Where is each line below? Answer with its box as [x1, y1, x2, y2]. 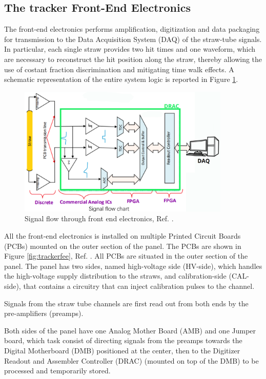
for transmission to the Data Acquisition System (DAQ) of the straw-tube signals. [4, 33, 262, 44]
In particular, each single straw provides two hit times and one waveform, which [4, 44, 256, 54]
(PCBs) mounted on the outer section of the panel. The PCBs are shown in [4, 240, 241, 251]
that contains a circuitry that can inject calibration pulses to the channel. [23, 280, 255, 291]
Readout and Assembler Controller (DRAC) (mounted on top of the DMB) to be [4, 355, 259, 366]
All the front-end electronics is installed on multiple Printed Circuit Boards [4, 230, 241, 241]
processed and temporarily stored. [4, 365, 111, 376]
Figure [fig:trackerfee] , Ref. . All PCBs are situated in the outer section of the [4, 250, 248, 261]
